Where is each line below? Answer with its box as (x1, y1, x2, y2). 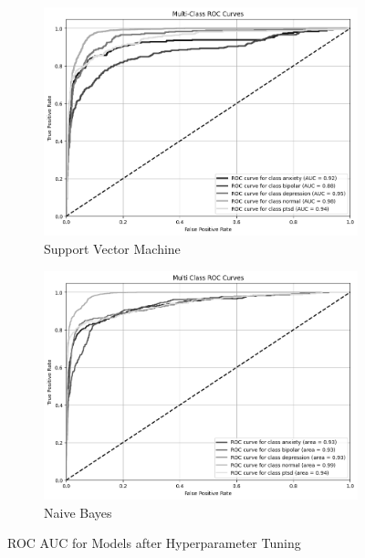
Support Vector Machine (44, 239, 181, 258)
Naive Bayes (44, 502, 112, 521)
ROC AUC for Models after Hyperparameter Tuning (7, 533, 301, 553)
